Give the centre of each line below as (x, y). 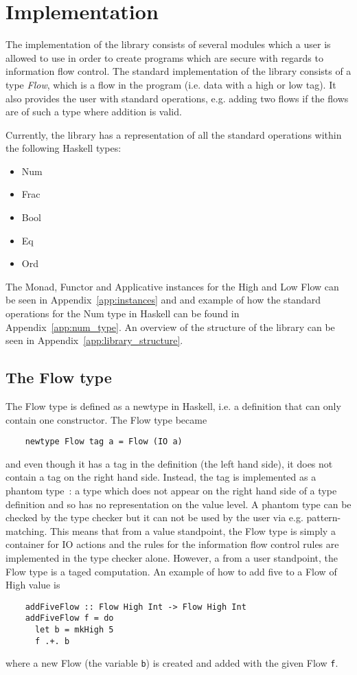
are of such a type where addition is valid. (94, 112)
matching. (26, 530)
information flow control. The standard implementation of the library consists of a (178, 71)
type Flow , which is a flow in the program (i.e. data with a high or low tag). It (171, 84)
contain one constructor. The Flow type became (106, 419)
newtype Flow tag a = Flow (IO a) (104, 442)
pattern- (324, 517)
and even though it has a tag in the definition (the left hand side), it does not (169, 463)
